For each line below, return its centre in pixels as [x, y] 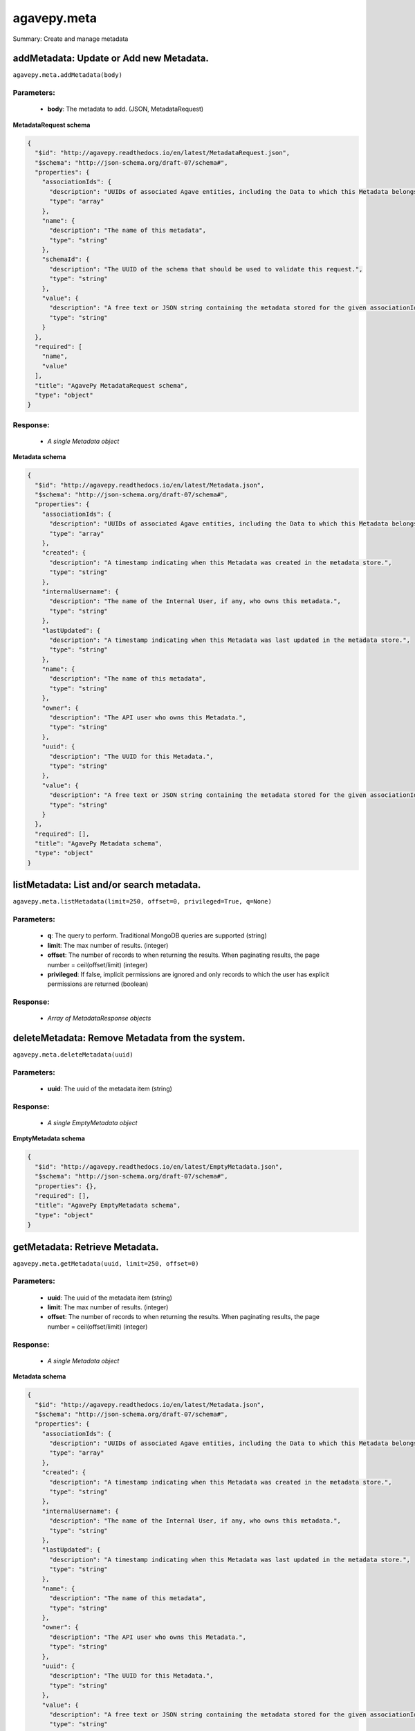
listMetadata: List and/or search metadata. [107, 885]
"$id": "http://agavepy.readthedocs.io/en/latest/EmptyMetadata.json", [159, 1166]
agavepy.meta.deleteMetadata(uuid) [73, 1055]
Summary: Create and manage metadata [71, 39]
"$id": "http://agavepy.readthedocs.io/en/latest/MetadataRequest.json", [163, 153]
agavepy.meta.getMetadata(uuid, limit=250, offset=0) [106, 1263]
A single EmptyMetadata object [92, 1123]
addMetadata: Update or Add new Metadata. [111, 59]
